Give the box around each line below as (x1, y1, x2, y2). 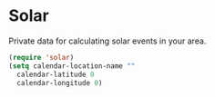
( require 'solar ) (8, 53, 75, 62)
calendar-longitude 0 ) (16, 78, 103, 87)
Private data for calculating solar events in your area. (8, 35, 207, 46)
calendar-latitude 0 (16, 70, 95, 79)
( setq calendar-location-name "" (8, 61, 136, 71)
